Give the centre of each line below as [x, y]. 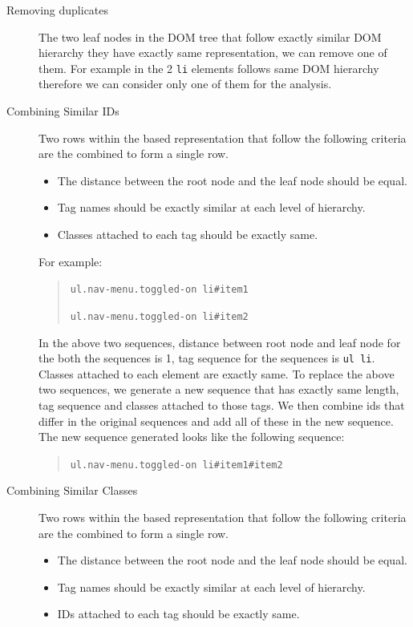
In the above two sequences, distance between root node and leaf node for [220, 342]
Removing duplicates [58, 10]
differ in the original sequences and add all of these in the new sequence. [216, 421]
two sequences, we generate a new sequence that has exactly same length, [219, 389]
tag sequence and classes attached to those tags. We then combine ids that [222, 405]
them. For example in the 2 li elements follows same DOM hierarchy [209, 68]
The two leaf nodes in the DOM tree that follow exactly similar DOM [210, 36]
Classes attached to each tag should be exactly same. [188, 234]
